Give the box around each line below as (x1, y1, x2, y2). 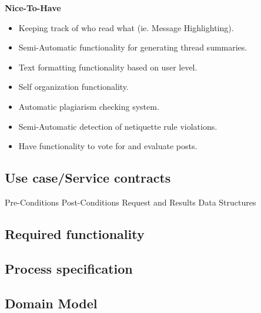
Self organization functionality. (18, 80, 129, 93)
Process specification (5, 259, 133, 277)
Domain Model (5, 294, 98, 312)
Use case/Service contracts (5, 169, 171, 187)
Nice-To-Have (5, 2, 61, 14)
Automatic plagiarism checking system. (18, 100, 159, 112)
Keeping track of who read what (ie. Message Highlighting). (18, 21, 234, 33)
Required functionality (5, 224, 145, 243)
